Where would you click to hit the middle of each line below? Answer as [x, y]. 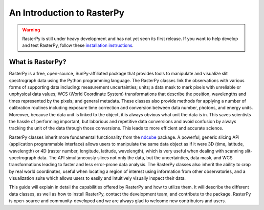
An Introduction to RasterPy [67, 13]
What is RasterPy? [38, 62]
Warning [31, 30]
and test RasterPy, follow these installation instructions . [78, 45]
